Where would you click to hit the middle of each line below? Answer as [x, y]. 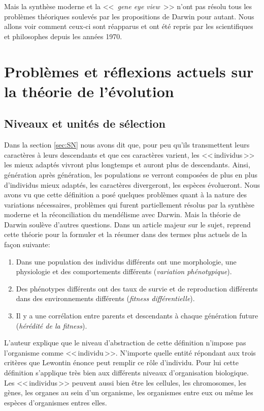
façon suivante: [27, 244]
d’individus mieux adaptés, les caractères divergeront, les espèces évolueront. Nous [132, 184]
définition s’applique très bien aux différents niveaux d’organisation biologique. [126, 373]
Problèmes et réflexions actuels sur [129, 71]
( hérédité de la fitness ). [52, 325]
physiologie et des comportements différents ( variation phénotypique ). [124, 271]
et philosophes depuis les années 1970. [63, 36]
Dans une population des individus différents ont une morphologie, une [126, 261]
